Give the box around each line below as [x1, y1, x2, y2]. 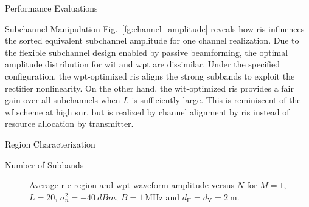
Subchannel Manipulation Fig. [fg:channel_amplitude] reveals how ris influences [5, 22, 305, 35]
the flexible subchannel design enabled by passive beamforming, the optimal [5, 46, 288, 58]
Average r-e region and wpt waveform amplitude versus [29, 178, 235, 191]
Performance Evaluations [5, 2, 98, 14]
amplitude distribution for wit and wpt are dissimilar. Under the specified [5, 58, 280, 70]
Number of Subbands [5, 158, 84, 171]
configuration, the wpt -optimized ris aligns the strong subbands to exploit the [5, 69, 295, 82]
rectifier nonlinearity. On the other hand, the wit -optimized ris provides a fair [5, 81, 294, 94]
